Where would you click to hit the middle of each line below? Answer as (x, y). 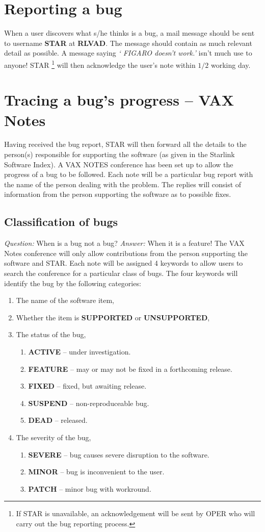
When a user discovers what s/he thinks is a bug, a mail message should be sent (129, 33)
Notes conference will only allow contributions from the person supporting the (126, 253)
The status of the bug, (51, 334)
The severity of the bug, (54, 437)
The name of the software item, (65, 300)
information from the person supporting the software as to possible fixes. (118, 194)
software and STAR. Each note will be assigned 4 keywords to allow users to (124, 263)
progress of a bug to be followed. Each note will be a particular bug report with (129, 174)
